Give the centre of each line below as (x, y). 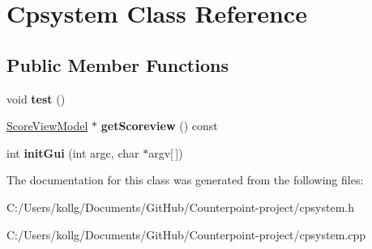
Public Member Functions (118, 64)
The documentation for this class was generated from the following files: (185, 180)
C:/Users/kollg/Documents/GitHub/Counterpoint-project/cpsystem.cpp (186, 234)
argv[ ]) (166, 152)
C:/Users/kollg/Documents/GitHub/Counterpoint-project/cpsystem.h (180, 207)
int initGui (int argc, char (73, 152)
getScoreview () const (159, 126)
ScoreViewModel (47, 126)
